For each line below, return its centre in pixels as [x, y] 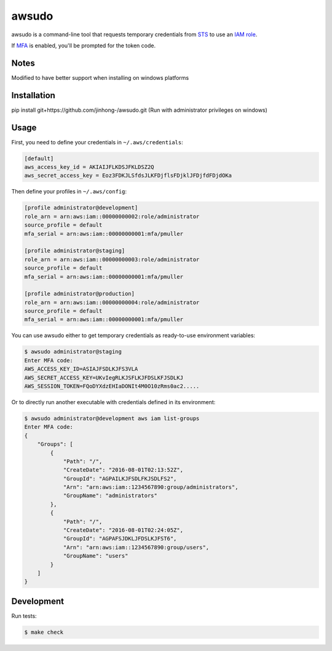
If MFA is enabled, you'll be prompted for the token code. [84, 45]
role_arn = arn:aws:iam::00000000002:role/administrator [112, 216]
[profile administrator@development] [81, 208]
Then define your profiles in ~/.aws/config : [69, 192]
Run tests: [24, 616]
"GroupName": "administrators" [110, 496]
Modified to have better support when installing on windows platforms [100, 77]
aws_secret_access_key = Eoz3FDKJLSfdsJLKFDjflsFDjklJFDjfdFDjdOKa [128, 176]
